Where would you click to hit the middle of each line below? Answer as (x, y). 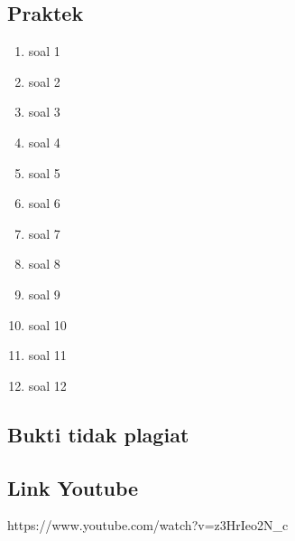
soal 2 (44, 81)
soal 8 (44, 264)
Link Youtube (73, 487)
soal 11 (47, 355)
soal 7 (44, 233)
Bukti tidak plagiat (98, 434)
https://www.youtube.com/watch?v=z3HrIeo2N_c (148, 525)
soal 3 (44, 112)
